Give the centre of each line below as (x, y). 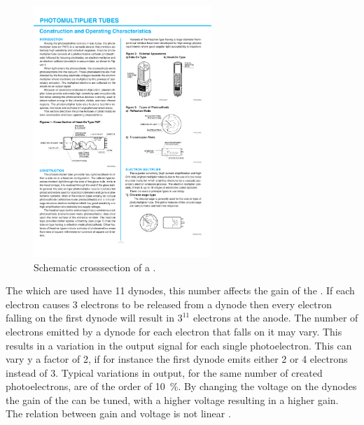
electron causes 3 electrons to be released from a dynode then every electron (169, 304)
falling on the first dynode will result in (90, 318)
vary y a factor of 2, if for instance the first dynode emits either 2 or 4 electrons (177, 359)
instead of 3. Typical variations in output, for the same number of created (164, 372)
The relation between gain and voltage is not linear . (118, 413)
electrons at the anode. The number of (275, 318)
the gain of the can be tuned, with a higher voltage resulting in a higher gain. (172, 399)
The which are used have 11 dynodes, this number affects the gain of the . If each (180, 290)
